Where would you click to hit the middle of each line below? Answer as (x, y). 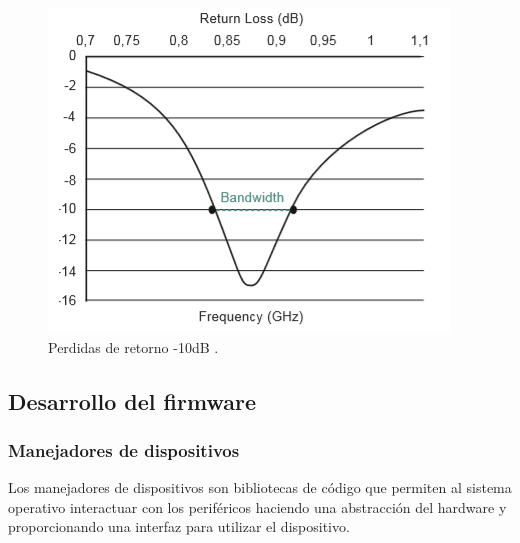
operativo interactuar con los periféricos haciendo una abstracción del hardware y (257, 506)
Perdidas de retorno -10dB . (133, 346)
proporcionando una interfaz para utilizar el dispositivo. (179, 526)
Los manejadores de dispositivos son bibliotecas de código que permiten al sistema (260, 487)
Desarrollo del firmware (132, 400)
